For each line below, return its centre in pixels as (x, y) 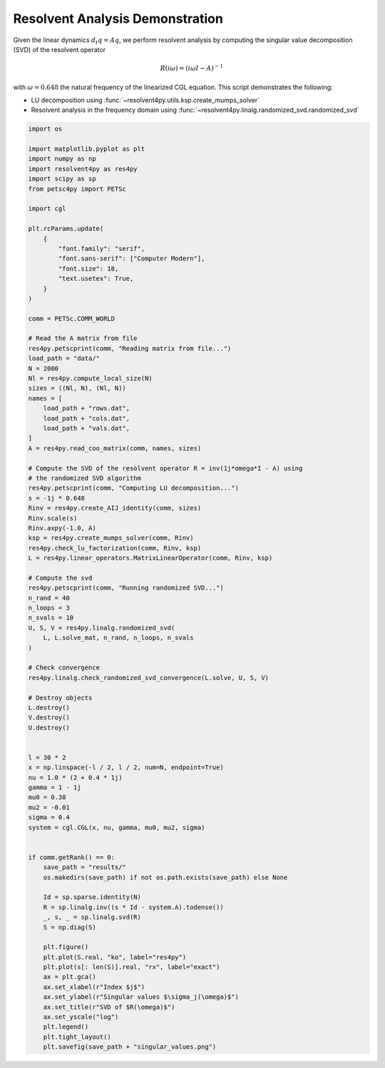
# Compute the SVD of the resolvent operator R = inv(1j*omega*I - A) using (165, 468)
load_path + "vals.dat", (87, 428)
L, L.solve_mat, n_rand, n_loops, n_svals (118, 638)
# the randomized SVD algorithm (85, 478)
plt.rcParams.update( (66, 229)
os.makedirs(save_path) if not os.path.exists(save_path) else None (165, 877)
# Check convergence (64, 668)
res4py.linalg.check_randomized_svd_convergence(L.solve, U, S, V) (149, 678)
